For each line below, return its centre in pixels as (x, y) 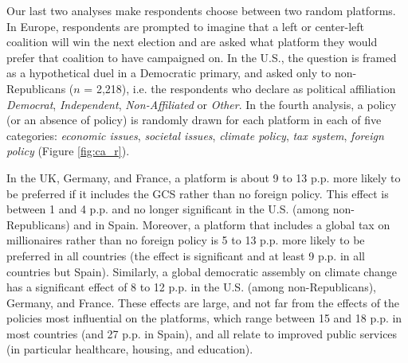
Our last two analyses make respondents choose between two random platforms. (201, 10)
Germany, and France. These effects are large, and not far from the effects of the (203, 302)
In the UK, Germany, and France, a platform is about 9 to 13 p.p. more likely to (204, 177)
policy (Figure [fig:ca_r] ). (68, 151)
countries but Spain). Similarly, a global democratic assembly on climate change (202, 271)
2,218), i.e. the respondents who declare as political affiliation (246, 88)
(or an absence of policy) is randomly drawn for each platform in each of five (194, 120)
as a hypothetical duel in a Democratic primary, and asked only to (169, 73)
